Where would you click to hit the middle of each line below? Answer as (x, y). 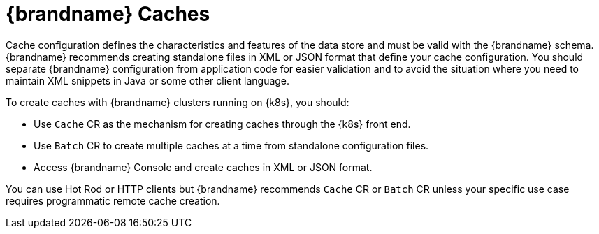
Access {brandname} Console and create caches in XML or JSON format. (203, 167)
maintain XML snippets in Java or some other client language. (148, 80)
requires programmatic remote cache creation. (113, 200)
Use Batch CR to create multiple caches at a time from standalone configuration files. (231, 145)
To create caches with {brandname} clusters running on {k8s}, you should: (178, 102)
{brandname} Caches (108, 14)
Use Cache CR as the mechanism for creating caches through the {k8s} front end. (222, 124)
